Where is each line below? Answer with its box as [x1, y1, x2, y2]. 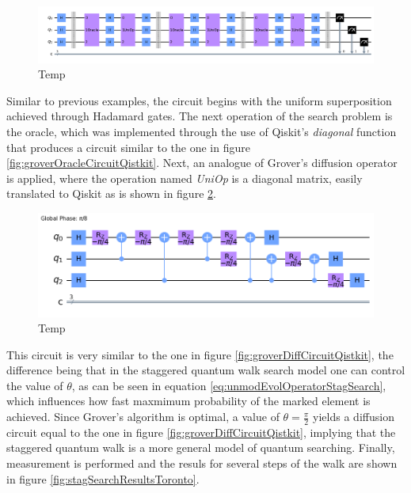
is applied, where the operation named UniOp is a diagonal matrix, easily [6, 169, 363, 186]
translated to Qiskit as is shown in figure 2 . [6, 185, 216, 202]
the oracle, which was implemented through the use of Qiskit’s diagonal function [6, 123, 397, 139]
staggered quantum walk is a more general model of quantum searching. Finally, [6, 439, 395, 456]
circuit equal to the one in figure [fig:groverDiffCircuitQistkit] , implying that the [6, 423, 396, 440]
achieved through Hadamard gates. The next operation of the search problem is [6, 108, 393, 124]
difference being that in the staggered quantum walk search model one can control [6, 362, 405, 378]
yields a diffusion [313, 408, 394, 425]
